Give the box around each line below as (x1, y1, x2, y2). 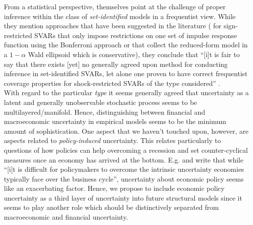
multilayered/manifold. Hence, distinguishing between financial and (4, 106, 206, 117)
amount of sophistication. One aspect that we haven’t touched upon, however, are (4, 125, 249, 136)
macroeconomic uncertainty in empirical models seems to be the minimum (4, 116, 226, 126)
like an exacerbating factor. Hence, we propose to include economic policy (4, 183, 225, 193)
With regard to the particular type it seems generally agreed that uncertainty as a (4, 87, 249, 98)
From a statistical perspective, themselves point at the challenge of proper (4, 1, 226, 11)
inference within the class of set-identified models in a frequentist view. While (4, 11, 236, 21)
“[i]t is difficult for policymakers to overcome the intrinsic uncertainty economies (4, 164, 244, 174)
